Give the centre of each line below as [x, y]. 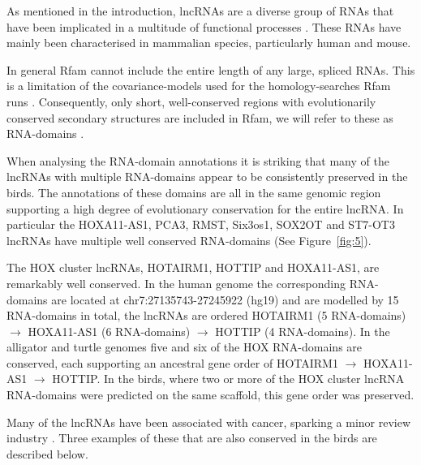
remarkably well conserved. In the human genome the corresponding [176, 283]
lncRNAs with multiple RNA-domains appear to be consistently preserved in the [207, 177]
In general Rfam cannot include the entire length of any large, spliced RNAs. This [211, 69]
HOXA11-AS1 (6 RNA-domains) [109, 331]
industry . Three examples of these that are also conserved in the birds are [192, 438]
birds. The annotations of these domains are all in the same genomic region [194, 192]
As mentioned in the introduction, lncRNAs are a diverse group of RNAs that [200, 11]
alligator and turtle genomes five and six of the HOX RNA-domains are [185, 347]
